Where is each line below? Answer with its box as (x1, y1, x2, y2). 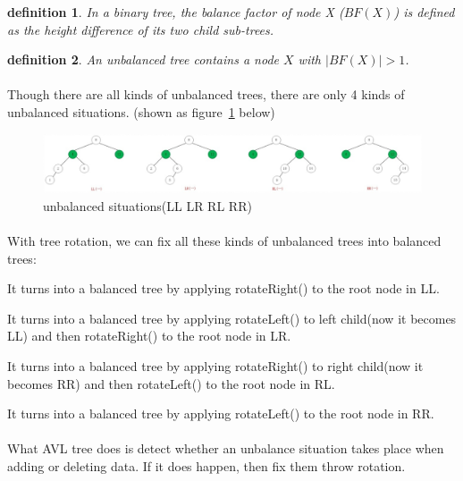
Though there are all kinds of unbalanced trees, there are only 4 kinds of (7, 85, 405, 104)
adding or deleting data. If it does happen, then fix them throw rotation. (7, 456, 406, 475)
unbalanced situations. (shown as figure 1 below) (7, 102, 275, 121)
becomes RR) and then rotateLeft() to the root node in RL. (7, 374, 335, 392)
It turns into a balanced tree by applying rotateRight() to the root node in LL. (7, 279, 440, 298)
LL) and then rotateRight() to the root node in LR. (7, 326, 291, 345)
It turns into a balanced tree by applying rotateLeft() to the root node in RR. (7, 404, 434, 423)
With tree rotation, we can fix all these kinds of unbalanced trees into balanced (7, 232, 442, 249)
